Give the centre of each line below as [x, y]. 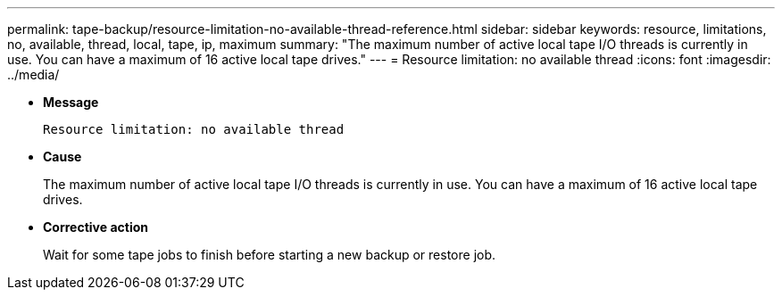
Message [71, 102]
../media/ [33, 74]
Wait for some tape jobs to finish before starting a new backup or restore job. [270, 255]
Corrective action [96, 227]
